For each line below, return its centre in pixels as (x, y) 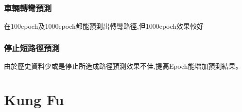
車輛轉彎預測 (28, 8)
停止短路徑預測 (32, 47)
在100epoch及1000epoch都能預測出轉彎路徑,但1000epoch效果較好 (104, 26)
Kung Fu (34, 99)
